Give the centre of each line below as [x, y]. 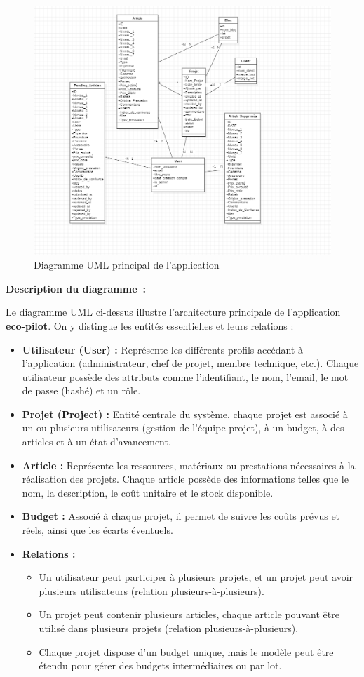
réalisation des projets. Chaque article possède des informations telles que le [185, 479]
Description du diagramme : [76, 288]
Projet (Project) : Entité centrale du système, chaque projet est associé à [185, 414]
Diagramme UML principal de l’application [127, 265]
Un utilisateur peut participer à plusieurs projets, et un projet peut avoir [196, 577]
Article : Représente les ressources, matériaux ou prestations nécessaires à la [189, 465]
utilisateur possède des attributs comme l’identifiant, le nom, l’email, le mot [185, 376]
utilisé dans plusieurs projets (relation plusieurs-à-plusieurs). [169, 628]
